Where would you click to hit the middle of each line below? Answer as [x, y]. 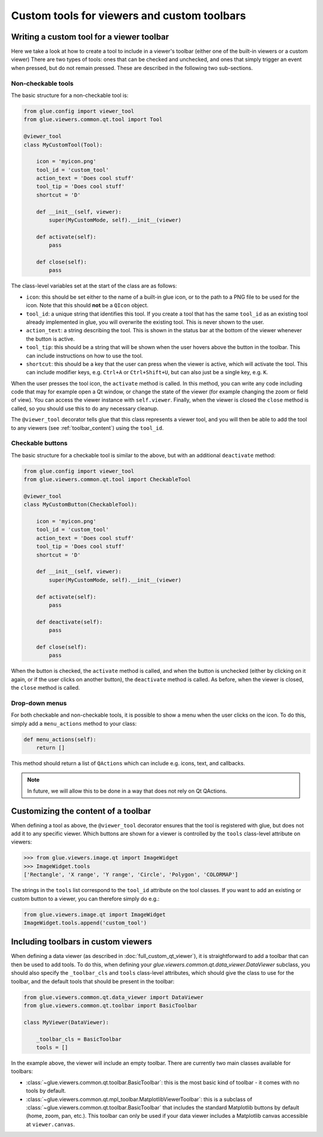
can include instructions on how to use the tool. [84, 356]
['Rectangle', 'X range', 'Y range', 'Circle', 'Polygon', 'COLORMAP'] [131, 875]
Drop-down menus [39, 703]
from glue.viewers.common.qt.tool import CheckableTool [107, 480]
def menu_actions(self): [60, 739]
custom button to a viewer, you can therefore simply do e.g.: [85, 899]
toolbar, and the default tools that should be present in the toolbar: [93, 981]
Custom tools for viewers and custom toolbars [129, 16]
